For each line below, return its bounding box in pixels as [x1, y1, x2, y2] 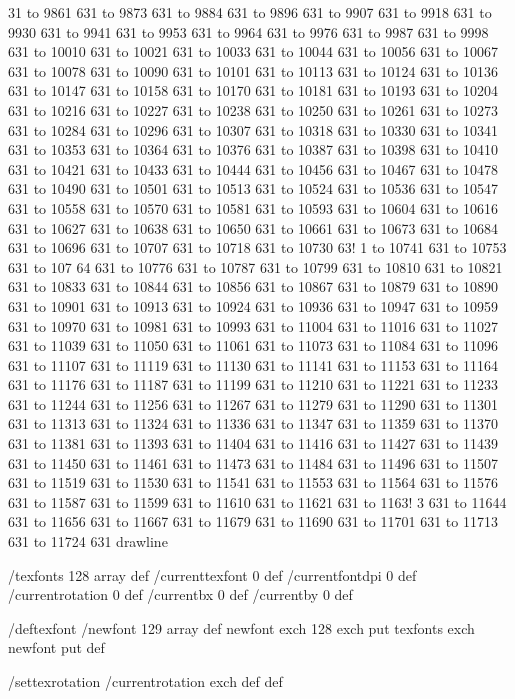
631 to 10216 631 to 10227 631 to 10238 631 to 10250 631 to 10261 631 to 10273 [8, 99, 498, 120]
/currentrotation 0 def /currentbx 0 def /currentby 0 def [8, 584, 353, 605]
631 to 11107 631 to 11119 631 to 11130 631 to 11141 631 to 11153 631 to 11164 [8, 354, 498, 375]
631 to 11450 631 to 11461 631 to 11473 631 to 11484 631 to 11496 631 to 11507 [8, 452, 498, 473]
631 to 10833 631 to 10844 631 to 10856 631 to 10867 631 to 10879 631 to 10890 [8, 276, 498, 297]
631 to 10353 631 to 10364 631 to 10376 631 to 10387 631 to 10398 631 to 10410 [8, 139, 498, 160]
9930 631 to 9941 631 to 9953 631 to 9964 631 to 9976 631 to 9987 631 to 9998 [8, 21, 489, 42]
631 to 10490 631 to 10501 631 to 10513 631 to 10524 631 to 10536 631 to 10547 [8, 178, 498, 199]
